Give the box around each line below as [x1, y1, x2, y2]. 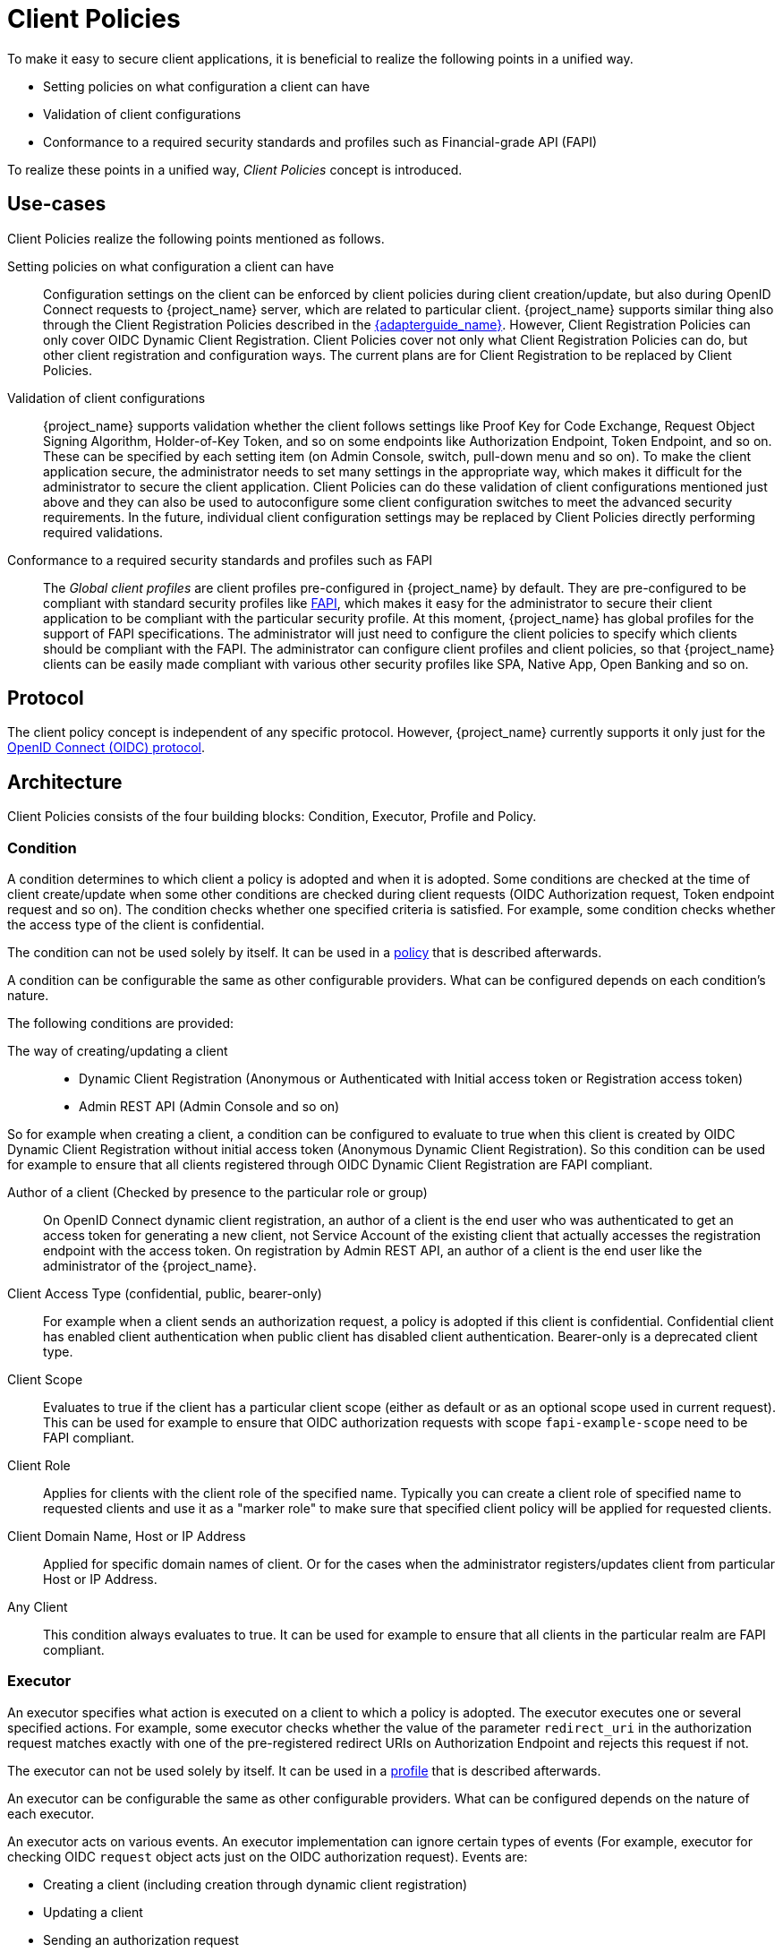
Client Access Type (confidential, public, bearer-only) [7, 1286, 322, 1302]
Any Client [7, 1599, 68, 1615]
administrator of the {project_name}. [43, 1258, 257, 1274]
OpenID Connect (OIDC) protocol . [7, 740, 205, 756]
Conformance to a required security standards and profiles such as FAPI [7, 552, 433, 568]
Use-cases [7, 193, 106, 216]
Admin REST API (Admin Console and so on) [79, 1099, 340, 1115]
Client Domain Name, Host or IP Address [7, 1528, 246, 1545]
